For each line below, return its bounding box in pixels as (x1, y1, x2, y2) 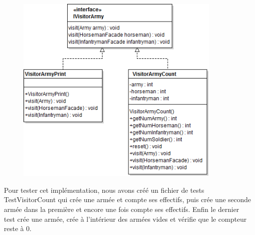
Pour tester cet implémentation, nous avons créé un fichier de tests (4, 184, 204, 195)
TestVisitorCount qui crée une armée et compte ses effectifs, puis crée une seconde (4, 194, 251, 205)
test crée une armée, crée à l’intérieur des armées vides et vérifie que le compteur (4, 213, 247, 224)
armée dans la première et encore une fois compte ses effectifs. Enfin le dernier (4, 204, 239, 214)
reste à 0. (4, 223, 32, 234)
